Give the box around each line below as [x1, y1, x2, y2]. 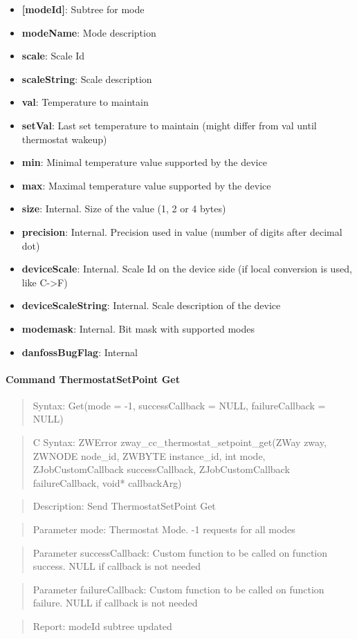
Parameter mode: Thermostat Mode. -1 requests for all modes [33, 522, 295, 537]
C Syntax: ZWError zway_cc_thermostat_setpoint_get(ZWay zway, [33, 435, 327, 450]
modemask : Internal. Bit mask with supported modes [21, 321, 255, 335]
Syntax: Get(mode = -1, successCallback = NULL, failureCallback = [33, 398, 326, 412]
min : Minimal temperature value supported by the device [21, 155, 267, 169]
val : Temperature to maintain [21, 95, 149, 109]
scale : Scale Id [21, 48, 85, 63]
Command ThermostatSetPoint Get [6, 371, 180, 386]
